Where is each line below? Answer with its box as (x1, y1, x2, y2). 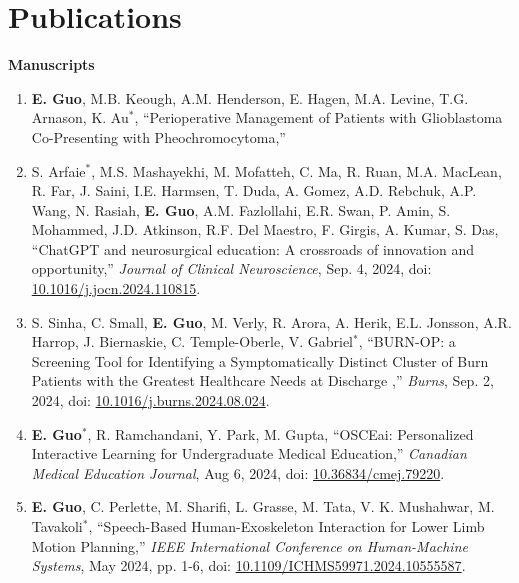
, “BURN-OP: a (358, 331, 456, 352)
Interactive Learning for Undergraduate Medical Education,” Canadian (31, 443, 467, 464)
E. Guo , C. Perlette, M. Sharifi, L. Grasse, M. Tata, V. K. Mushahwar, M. (31, 496, 495, 517)
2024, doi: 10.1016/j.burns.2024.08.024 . (31, 390, 270, 411)
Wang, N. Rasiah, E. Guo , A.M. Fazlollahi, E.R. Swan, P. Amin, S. (31, 199, 451, 220)
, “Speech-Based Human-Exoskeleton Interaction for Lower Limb (88, 516, 485, 536)
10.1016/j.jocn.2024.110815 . (31, 278, 201, 299)
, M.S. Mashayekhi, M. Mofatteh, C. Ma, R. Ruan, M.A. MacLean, (91, 160, 502, 181)
